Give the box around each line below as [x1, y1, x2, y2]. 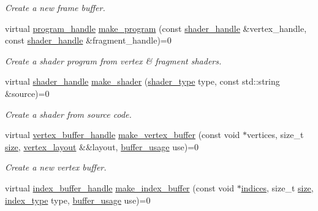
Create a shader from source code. [5, 107, 132, 120]
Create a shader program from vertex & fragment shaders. [5, 54, 222, 67]
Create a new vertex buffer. [5, 161, 107, 174]
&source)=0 [5, 86, 50, 99]
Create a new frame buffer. [5, 1, 105, 13]
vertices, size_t [247, 128, 304, 141]
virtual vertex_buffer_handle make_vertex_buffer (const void [5, 128, 240, 141]
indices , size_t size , [241, 181, 314, 194]
